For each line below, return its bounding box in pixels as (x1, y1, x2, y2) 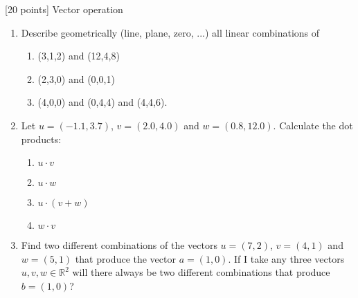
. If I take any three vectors (228, 251, 345, 266)
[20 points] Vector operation (5, 2, 123, 16)
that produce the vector (75, 251, 176, 266)
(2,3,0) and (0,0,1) (37, 71, 115, 86)
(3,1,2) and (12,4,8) (37, 48, 120, 63)
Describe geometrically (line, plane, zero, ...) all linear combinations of (21, 25, 320, 39)
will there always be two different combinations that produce (72, 265, 330, 279)
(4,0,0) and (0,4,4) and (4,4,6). (37, 95, 168, 109)
